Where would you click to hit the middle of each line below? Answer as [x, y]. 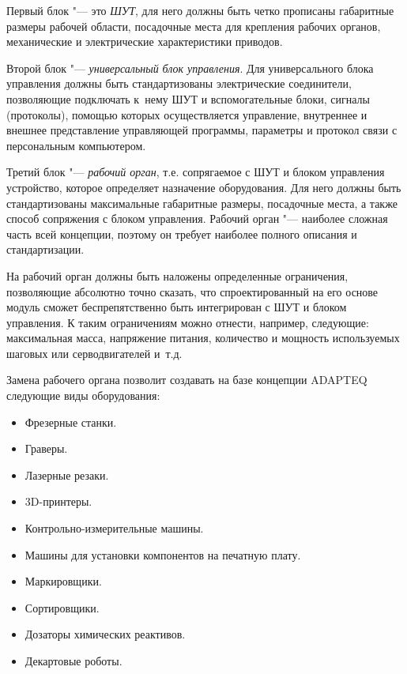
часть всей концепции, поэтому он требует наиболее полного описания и [182, 233]
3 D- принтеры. [58, 501]
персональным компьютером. [76, 145]
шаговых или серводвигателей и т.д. [94, 353]
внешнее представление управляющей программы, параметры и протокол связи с [202, 130]
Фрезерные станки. [71, 422]
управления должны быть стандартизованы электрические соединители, [179, 83]
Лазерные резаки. [67, 474]
